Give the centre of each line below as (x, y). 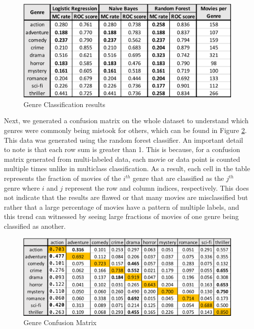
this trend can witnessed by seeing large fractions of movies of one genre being (121, 216)
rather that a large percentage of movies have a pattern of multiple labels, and (122, 207)
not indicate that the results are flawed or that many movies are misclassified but (126, 197)
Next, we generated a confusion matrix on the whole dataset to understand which (126, 121)
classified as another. (35, 226)
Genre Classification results (64, 104)
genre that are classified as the (178, 178)
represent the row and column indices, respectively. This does (157, 187)
